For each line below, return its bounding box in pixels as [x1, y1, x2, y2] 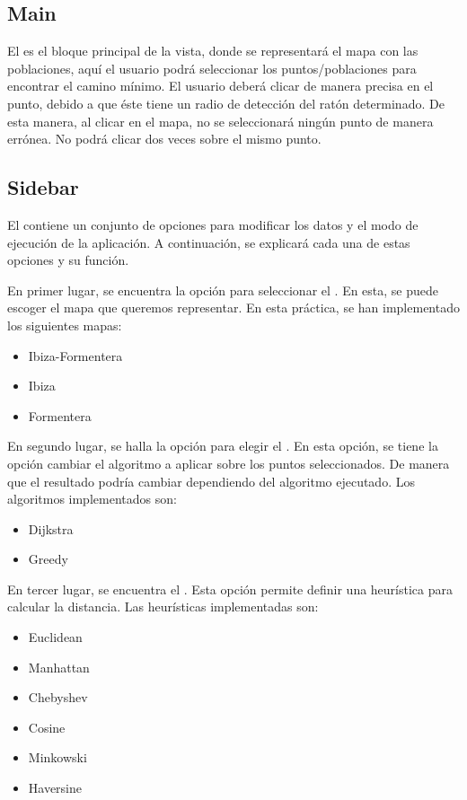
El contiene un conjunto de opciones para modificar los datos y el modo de [7, 215, 419, 233]
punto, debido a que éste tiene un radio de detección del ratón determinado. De [7, 93, 445, 112]
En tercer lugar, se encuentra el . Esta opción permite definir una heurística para [7, 579, 454, 598]
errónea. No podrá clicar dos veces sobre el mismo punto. [7, 129, 322, 148]
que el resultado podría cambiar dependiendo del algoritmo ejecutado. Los [7, 471, 415, 490]
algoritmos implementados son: [7, 489, 177, 508]
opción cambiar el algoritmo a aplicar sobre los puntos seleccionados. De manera [7, 453, 450, 472]
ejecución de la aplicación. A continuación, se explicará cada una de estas [7, 233, 410, 251]
